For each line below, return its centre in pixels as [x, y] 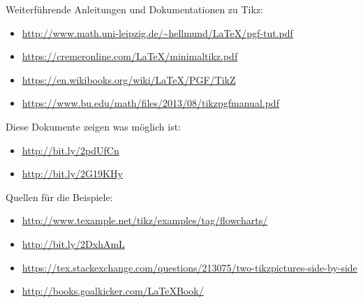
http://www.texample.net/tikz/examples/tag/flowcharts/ [145, 220]
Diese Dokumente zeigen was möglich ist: [94, 126]
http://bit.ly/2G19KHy [72, 173]
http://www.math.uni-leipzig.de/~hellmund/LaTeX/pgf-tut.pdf [157, 32]
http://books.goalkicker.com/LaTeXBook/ [113, 291]
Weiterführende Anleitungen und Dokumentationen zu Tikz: [134, 9]
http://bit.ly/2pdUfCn [71, 150]
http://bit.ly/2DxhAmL [73, 243]
